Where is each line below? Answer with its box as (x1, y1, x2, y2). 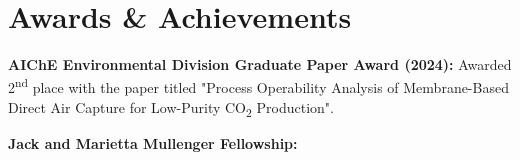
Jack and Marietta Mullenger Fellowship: (8, 133, 298, 154)
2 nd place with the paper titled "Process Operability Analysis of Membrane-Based (8, 74, 509, 98)
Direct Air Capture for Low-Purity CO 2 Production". (8, 96, 334, 120)
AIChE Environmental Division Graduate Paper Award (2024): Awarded (8, 54, 512, 75)
